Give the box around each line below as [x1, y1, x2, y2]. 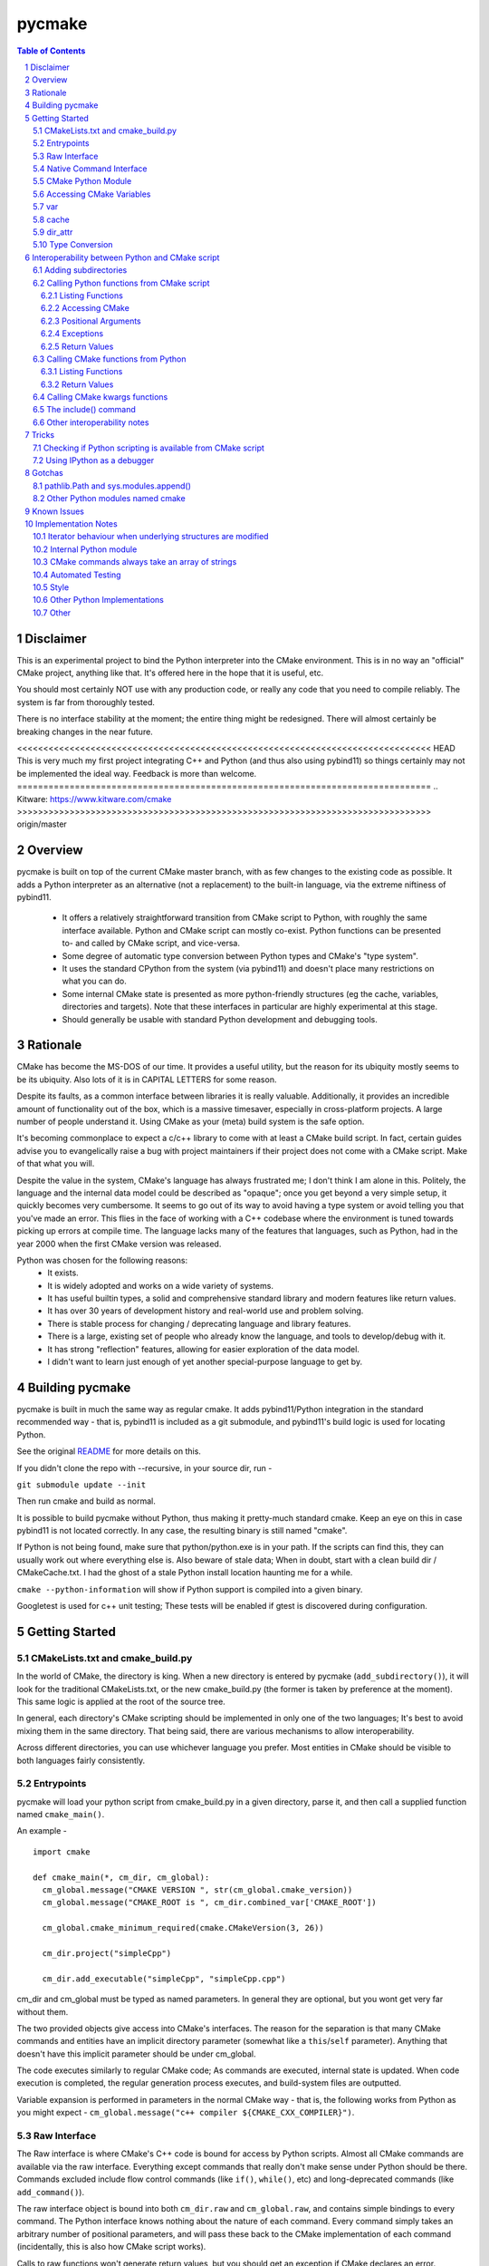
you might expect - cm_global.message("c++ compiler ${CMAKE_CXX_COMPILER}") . [16, 2107, 355, 2118]
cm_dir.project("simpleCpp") [42, 1948, 172, 1958]
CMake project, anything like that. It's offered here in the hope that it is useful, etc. [16, 667, 324, 679]
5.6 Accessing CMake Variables [33, 189, 151, 199]
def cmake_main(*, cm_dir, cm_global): [33, 1872, 210, 1883]
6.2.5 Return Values [41, 341, 114, 352]
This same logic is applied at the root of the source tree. [16, 1696, 225, 1707]
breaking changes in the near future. [16, 726, 153, 737]
